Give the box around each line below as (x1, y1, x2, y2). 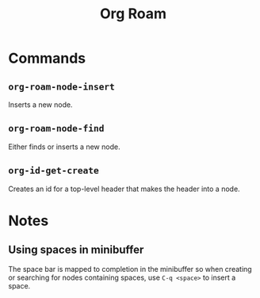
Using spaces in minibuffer (8, 243, 144, 257)
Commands (8, 49, 86, 67)
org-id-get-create (8, 165, 99, 177)
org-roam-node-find (8, 123, 105, 135)
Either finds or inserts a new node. (8, 142, 120, 151)
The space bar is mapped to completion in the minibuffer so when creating (8, 264, 252, 273)
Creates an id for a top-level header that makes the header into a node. (8, 184, 240, 193)
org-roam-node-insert (8, 81, 115, 92)
